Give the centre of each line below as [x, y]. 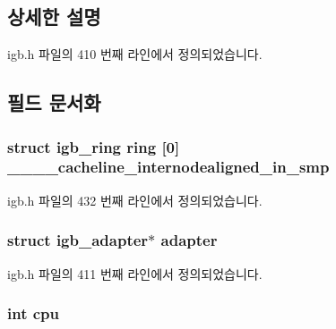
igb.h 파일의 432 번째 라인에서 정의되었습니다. [135, 200]
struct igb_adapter [78, 240]
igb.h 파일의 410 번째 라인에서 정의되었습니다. [135, 54]
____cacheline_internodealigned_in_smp [168, 167]
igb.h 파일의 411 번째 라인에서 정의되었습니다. [135, 273]
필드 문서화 [54, 102]
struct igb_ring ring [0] [94, 146]
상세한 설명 [54, 17]
